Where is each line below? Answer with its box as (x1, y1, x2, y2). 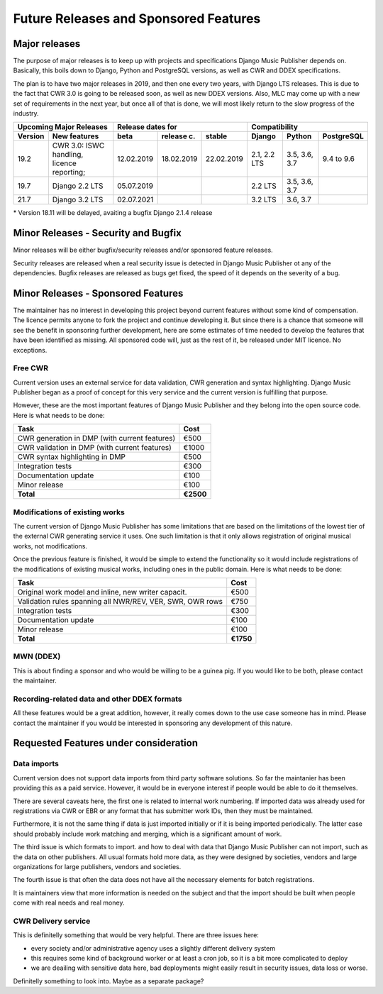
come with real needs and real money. (13, 898, 125, 907)
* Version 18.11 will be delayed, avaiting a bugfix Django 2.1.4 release (13, 209, 213, 217)
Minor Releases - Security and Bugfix (13, 227, 182, 239)
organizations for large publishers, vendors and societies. (13, 862, 182, 871)
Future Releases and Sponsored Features (13, 11, 261, 26)
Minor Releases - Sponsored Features (13, 287, 184, 299)
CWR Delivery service (13, 916, 91, 926)
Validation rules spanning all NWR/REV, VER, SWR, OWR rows (17, 596, 223, 606)
